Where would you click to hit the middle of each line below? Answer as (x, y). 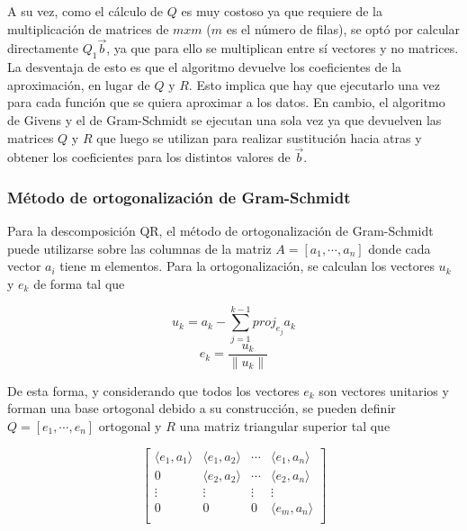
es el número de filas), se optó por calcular (343, 28)
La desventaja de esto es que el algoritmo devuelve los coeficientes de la (205, 67)
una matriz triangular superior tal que (285, 425)
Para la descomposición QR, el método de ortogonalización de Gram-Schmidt (220, 231)
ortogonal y (130, 425)
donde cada (400, 248)
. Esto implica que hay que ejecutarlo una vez (314, 84)
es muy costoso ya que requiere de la (282, 11)
